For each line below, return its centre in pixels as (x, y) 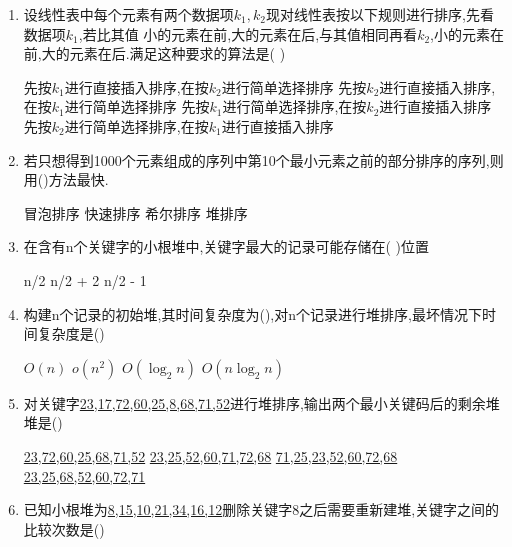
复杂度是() (71, 333)
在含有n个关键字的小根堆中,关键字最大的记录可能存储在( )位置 (226, 246)
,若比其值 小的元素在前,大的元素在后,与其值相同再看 (248, 33)
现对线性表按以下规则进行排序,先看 (380, 14)
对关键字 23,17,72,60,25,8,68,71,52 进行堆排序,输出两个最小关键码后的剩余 (254, 402)
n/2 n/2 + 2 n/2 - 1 (85, 279)
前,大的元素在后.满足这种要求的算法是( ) (154, 53)
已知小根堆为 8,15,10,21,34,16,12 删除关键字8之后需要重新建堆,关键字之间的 (261, 509)
